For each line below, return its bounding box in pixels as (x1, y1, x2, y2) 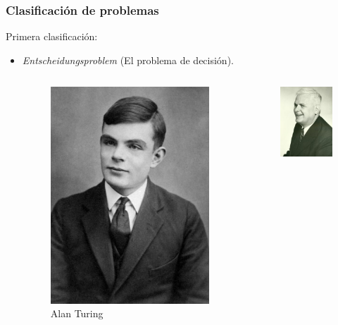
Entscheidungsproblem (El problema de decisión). (22, 52, 234, 67)
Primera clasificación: (6, 29, 98, 44)
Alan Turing (50, 306, 104, 321)
